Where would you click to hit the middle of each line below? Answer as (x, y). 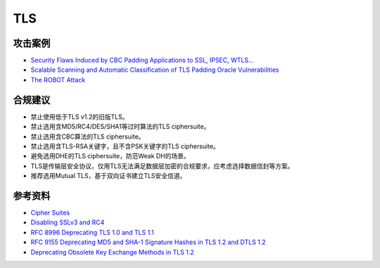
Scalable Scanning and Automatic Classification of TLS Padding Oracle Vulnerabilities (155, 70)
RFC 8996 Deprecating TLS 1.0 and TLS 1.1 (92, 232)
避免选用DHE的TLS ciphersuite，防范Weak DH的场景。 (110, 156)
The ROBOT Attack (58, 79)
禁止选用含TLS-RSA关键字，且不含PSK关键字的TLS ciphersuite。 (125, 146)
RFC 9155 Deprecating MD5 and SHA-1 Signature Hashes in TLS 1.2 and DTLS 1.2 (148, 242)
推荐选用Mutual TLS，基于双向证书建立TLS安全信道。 (108, 176)
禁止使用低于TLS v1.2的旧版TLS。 (80, 117)
